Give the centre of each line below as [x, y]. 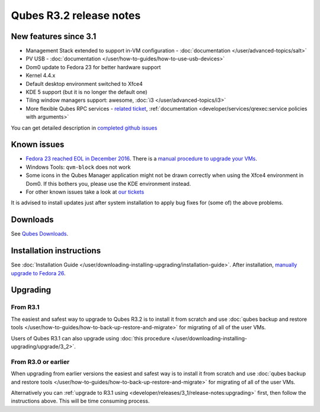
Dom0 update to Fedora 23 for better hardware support [93, 67]
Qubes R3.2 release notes [76, 15]
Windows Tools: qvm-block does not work [78, 167]
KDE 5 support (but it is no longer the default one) [87, 92]
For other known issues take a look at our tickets [85, 192]
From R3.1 [25, 307]
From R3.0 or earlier [40, 362]
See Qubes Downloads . [40, 234]
